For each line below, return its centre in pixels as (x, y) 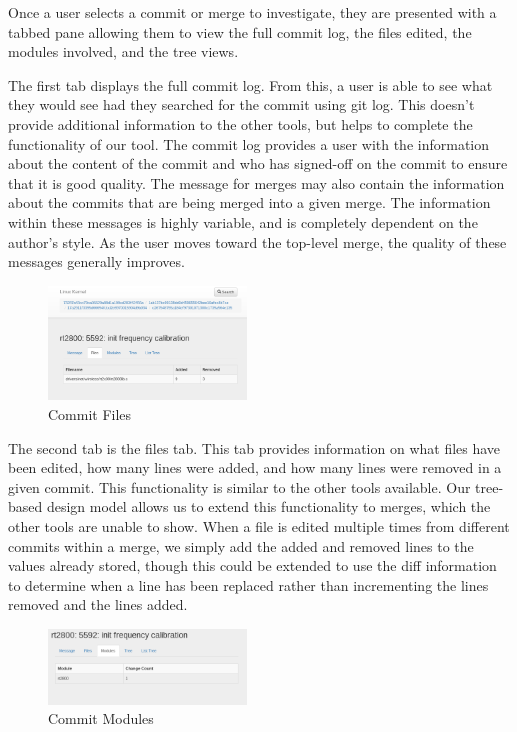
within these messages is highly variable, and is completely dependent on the (243, 221)
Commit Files (90, 414)
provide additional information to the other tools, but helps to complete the (240, 123)
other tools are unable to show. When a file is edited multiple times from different (259, 526)
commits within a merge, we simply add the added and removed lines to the (241, 545)
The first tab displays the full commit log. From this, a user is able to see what (250, 84)
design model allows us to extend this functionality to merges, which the (268, 506)
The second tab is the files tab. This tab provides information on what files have (254, 447)
